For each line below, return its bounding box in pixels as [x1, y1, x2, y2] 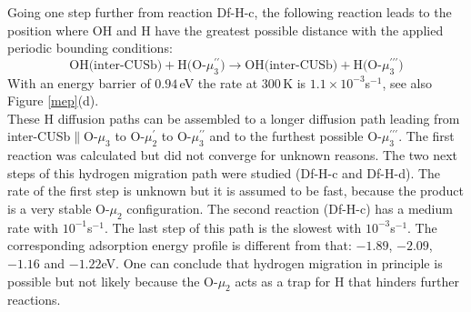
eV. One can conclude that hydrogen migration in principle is [101, 254, 443, 272]
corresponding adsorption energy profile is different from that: [7, 236, 352, 255]
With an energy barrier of [7, 73, 151, 92]
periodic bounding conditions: [7, 38, 173, 57]
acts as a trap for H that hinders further [235, 271, 460, 290]
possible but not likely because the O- [7, 271, 218, 290]
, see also [382, 73, 432, 92]
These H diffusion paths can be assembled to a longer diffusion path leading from [7, 108, 460, 127]
